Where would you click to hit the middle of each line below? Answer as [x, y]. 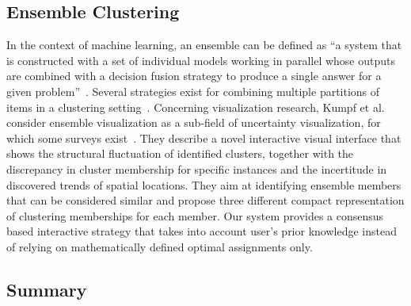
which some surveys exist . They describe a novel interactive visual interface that [204, 138]
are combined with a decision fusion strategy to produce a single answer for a [194, 76]
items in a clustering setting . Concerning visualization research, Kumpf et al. [196, 107]
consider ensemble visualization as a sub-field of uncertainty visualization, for [194, 122]
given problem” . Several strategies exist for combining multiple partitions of [193, 91]
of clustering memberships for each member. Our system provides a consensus [195, 215]
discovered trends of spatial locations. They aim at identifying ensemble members [204, 184]
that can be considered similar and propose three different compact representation [205, 200]
